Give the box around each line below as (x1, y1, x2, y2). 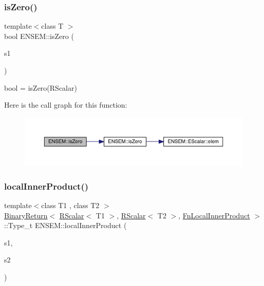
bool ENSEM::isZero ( (4, 30, 74, 41)
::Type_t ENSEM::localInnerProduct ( (4, 220, 127, 231)
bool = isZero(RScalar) (4, 82, 77, 93)
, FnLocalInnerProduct (178, 210, 250, 220)
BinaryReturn (4, 210, 48, 220)
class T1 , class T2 (41, 200, 100, 211)
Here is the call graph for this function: (4, 99, 127, 110)
